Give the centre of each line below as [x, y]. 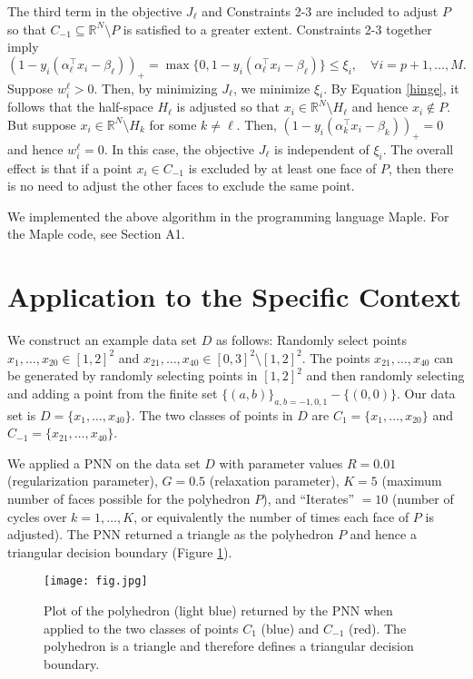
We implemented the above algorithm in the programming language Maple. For [228, 216]
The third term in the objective [95, 11]
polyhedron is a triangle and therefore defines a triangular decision [229, 646]
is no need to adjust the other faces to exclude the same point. [181, 186]
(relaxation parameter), [274, 481]
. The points [336, 357]
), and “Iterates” [309, 499]
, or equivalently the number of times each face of [271, 516]
